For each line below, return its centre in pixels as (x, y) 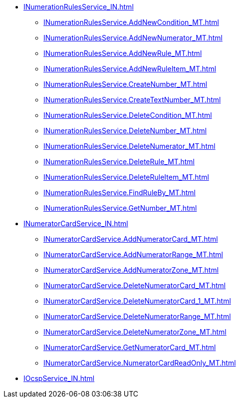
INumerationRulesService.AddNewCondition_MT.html (131, 22)
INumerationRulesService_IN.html (79, 7)
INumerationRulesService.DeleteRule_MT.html (119, 162)
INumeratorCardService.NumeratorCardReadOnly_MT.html (140, 363)
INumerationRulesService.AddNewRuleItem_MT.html (130, 69)
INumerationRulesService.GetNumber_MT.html (120, 208)
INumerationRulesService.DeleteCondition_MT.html (128, 115)
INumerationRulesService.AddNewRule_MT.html (123, 53)
